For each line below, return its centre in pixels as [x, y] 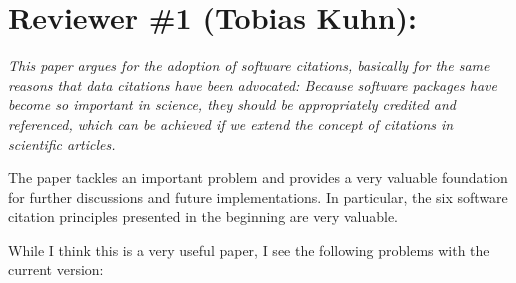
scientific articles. [62, 143]
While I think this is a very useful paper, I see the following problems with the [249, 249]
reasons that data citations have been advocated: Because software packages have [252, 84]
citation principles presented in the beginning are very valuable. [203, 216]
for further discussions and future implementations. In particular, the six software [258, 196]
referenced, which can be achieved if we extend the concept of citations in [231, 123]
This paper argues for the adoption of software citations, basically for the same [249, 65]
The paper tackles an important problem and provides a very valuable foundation [258, 177]
